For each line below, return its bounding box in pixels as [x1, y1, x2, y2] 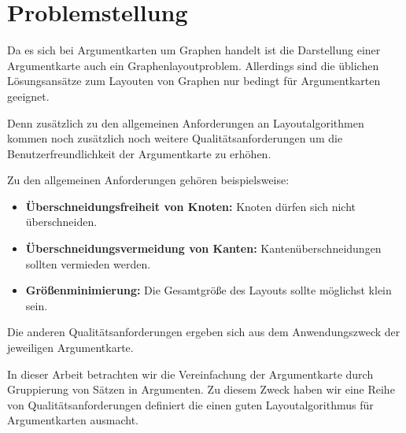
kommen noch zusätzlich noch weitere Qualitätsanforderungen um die [7, 130, 343, 146]
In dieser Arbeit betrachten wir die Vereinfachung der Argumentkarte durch [7, 365, 374, 382]
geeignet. [7, 87, 50, 104]
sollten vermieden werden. [25, 255, 151, 272]
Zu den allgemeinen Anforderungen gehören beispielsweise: [7, 172, 290, 188]
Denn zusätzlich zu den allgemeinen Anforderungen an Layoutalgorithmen [7, 114, 364, 131]
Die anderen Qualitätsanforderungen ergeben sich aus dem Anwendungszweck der [7, 324, 400, 340]
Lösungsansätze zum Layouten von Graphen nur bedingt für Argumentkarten [7, 72, 381, 89]
